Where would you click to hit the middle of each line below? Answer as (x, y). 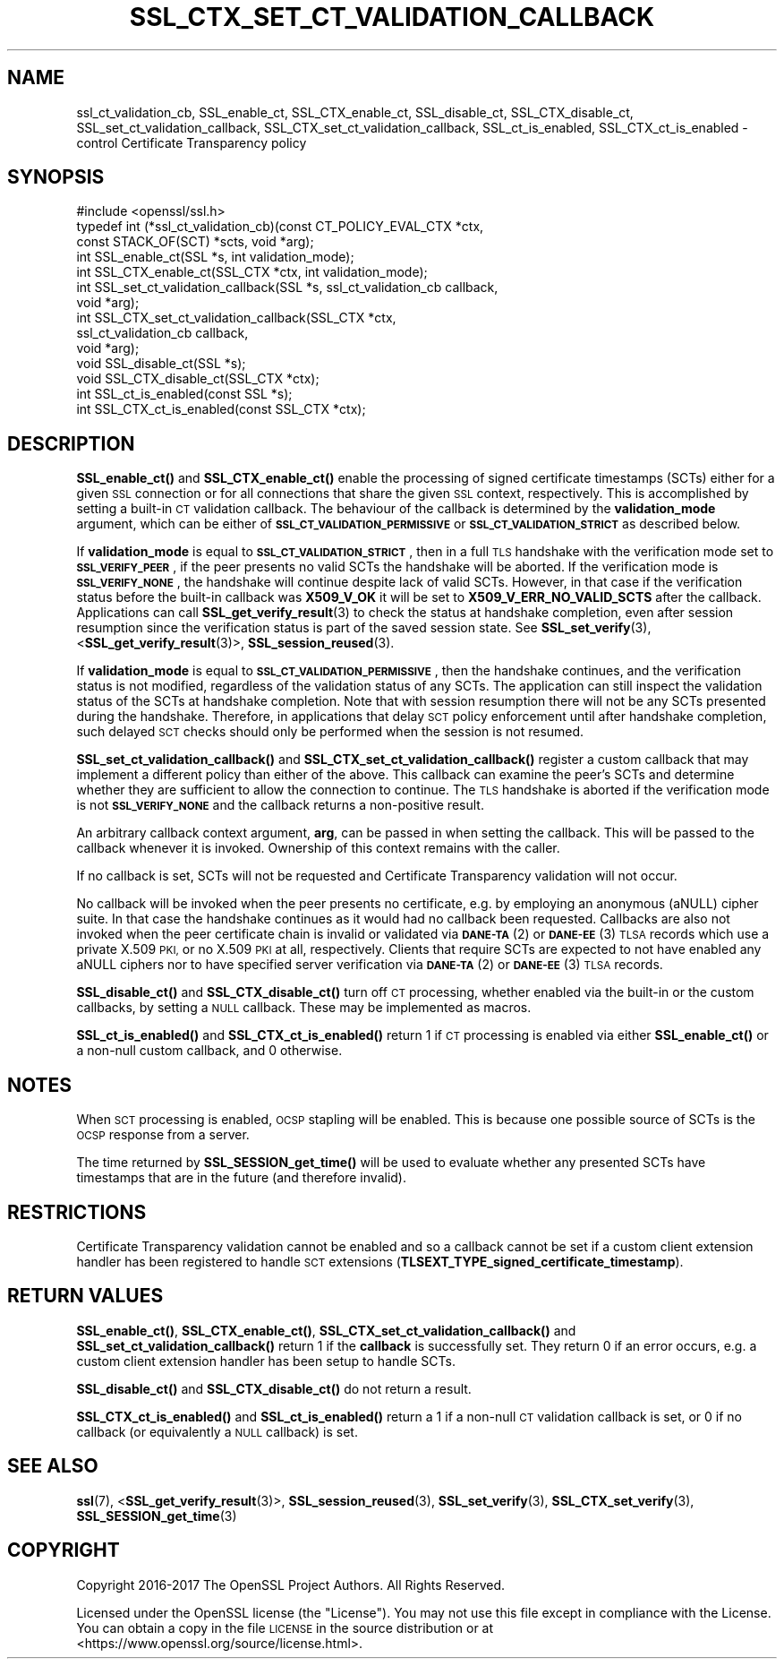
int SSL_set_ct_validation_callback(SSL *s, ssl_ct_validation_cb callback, (287, 288)
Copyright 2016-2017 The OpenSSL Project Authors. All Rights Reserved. (290, 1584)
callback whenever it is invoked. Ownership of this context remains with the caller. (318, 848)
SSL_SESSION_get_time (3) (157, 1516)
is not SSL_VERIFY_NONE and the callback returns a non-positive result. (280, 805)
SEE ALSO (53, 1466)
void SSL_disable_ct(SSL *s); (161, 364)
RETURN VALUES (85, 1296)
